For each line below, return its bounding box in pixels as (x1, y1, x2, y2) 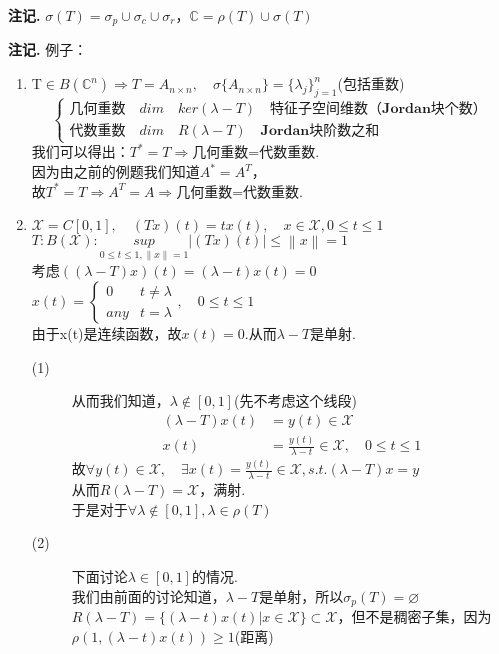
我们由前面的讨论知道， (71, 585, 226, 606)
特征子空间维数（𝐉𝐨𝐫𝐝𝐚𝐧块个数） (270, 102, 487, 117)
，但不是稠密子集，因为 (337, 605, 492, 626)
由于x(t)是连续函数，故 (31, 323, 182, 343)
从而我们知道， (71, 390, 170, 411)
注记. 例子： (8, 39, 88, 60)
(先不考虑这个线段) (233, 390, 357, 411)
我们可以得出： (31, 141, 130, 162)
